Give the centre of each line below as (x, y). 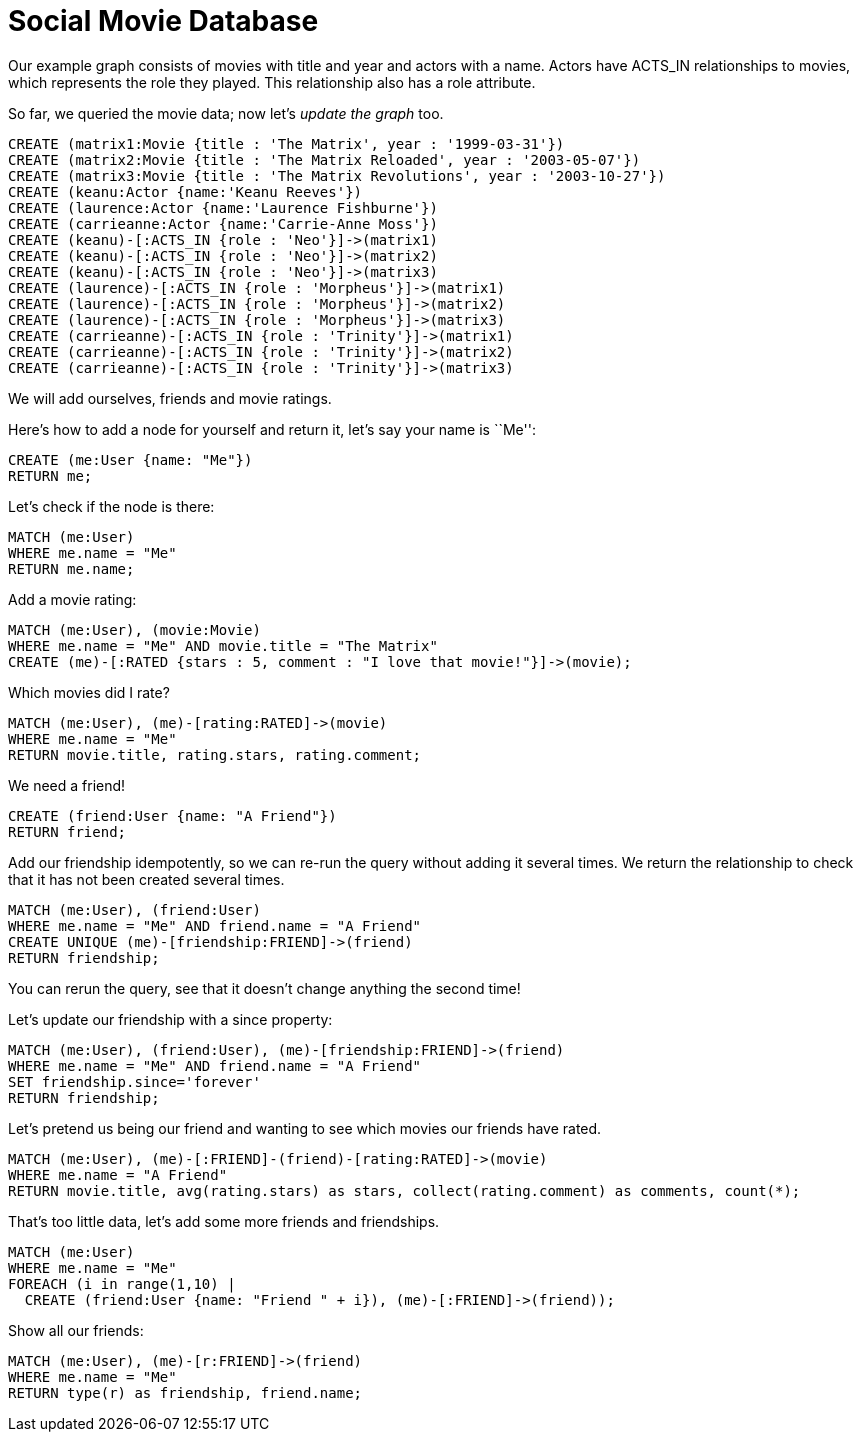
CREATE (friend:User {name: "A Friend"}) (172, 815)
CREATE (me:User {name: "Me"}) (130, 459)
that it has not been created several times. (146, 879)
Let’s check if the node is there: (111, 506)
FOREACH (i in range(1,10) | (122, 1283)
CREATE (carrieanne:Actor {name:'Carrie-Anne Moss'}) (223, 223)
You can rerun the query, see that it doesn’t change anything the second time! (264, 988)
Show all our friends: (76, 1330)
